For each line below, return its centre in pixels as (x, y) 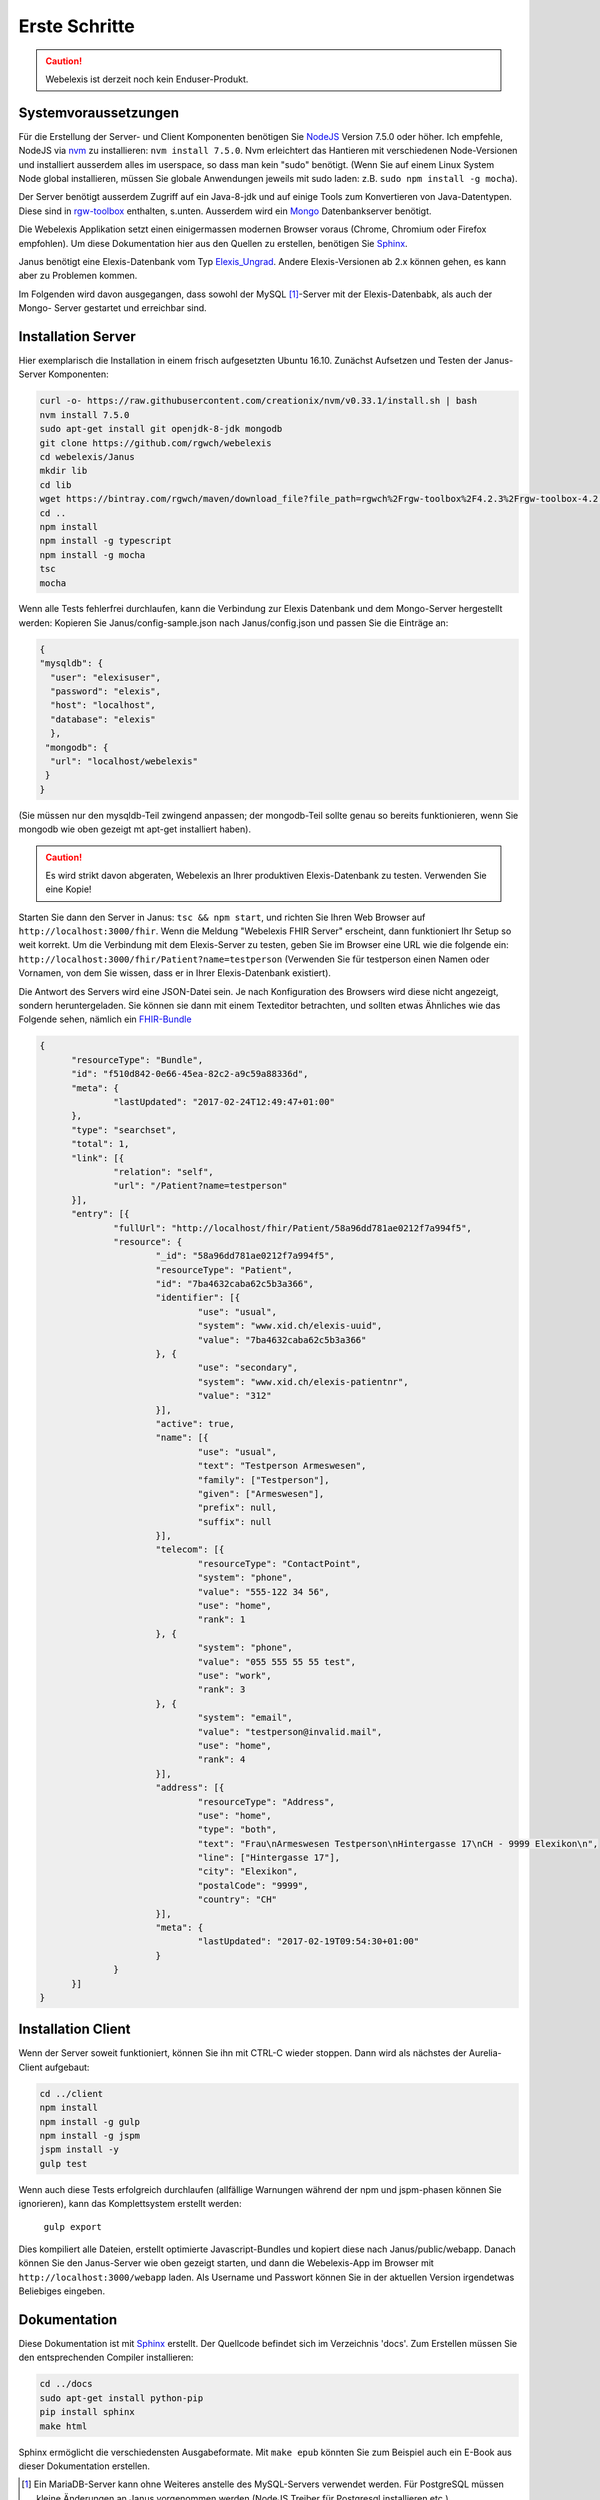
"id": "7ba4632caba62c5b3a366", (234, 1284)
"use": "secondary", (248, 1368)
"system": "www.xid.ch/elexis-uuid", (290, 1326)
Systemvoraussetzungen (99, 112)
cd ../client (71, 2093)
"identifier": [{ (197, 1298)
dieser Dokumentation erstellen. (84, 2466)
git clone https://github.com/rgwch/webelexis (155, 443)
